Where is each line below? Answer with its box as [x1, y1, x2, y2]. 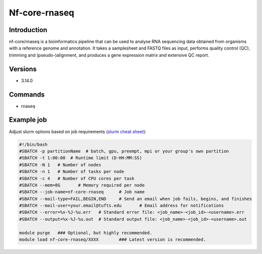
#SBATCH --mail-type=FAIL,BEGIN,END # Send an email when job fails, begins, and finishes [19, 196, 252, 202]
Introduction [9, 26, 48, 34]
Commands [9, 90, 45, 99]
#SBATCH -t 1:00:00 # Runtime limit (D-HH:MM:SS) [19, 155, 143, 161]
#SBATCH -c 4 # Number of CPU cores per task [19, 175, 134, 181]
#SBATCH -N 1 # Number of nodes [19, 162, 101, 168]
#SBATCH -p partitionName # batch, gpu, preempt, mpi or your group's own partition [19, 148, 229, 154]
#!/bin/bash [19, 141, 48, 147]
